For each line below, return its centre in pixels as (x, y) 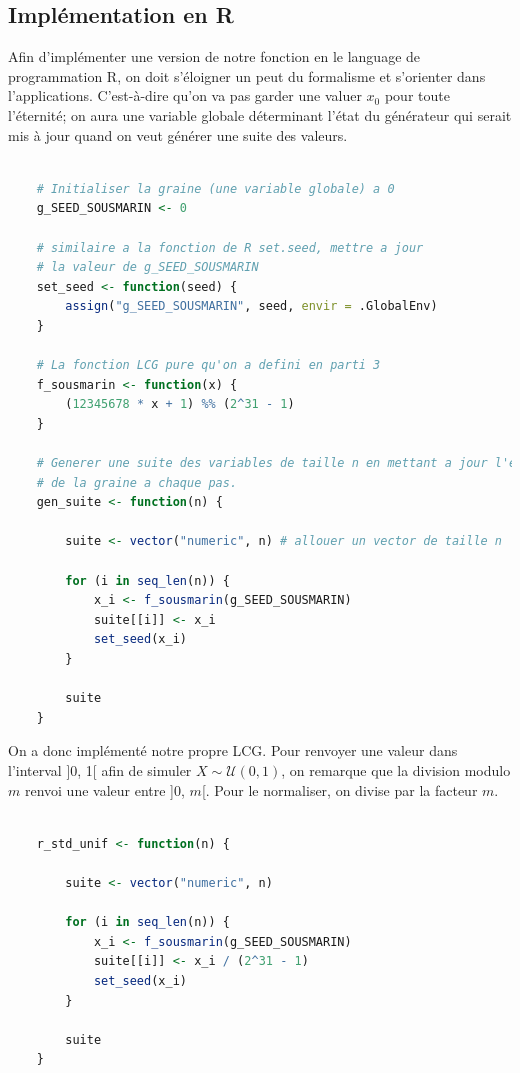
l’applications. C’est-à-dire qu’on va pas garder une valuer (185, 95)
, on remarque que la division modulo (396, 769)
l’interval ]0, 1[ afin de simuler (100, 769)
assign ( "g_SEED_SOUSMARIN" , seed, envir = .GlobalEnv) (251, 306)
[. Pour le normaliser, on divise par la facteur (339, 789)
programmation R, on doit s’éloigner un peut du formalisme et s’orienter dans (247, 75)
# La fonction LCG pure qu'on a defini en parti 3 (208, 365)
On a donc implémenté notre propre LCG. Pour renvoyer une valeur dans (233, 750)
